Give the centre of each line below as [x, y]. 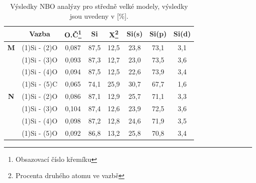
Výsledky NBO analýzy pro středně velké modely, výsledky [99, 6]
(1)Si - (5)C [40, 84]
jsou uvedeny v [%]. [99, 15]
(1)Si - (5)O [40, 133]
